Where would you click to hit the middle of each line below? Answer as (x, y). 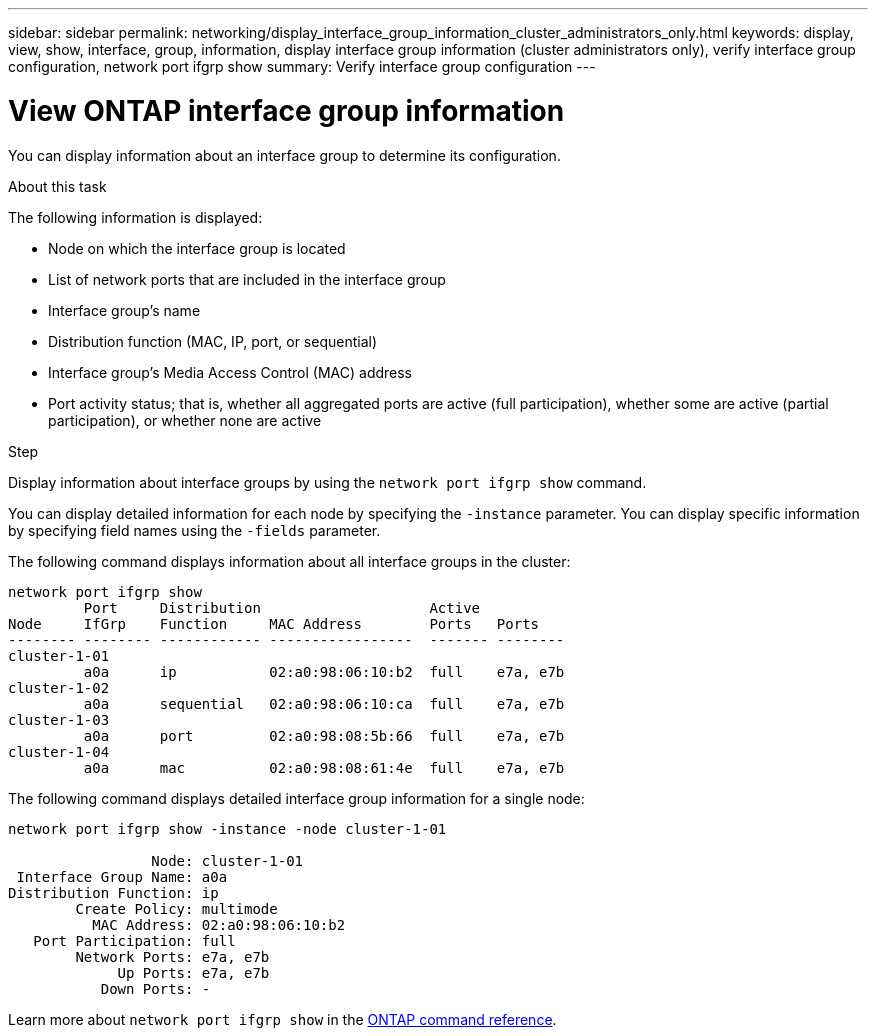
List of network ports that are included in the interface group (247, 279)
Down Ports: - (155, 988)
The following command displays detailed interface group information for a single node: (296, 798)
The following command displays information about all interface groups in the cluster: (289, 561)
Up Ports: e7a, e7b (193, 972)
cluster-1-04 (59, 751)
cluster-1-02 (59, 687)
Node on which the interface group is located (197, 248)
